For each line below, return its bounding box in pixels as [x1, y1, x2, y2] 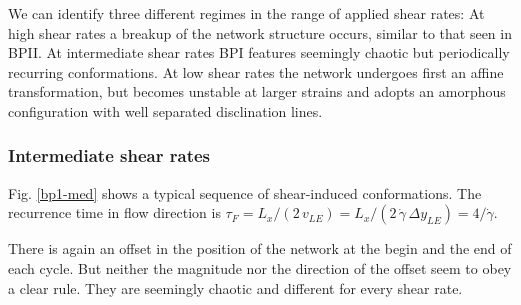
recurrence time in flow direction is [8, 202, 221, 223]
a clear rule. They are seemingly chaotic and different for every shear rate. [8, 277, 463, 298]
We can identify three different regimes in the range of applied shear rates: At [8, 3, 485, 23]
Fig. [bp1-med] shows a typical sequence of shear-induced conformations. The [8, 182, 482, 203]
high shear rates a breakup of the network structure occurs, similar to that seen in [8, 22, 512, 43]
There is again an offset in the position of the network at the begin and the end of [8, 238, 512, 259]
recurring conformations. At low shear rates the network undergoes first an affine [8, 61, 504, 82]
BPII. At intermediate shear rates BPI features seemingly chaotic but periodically [8, 42, 510, 63]
